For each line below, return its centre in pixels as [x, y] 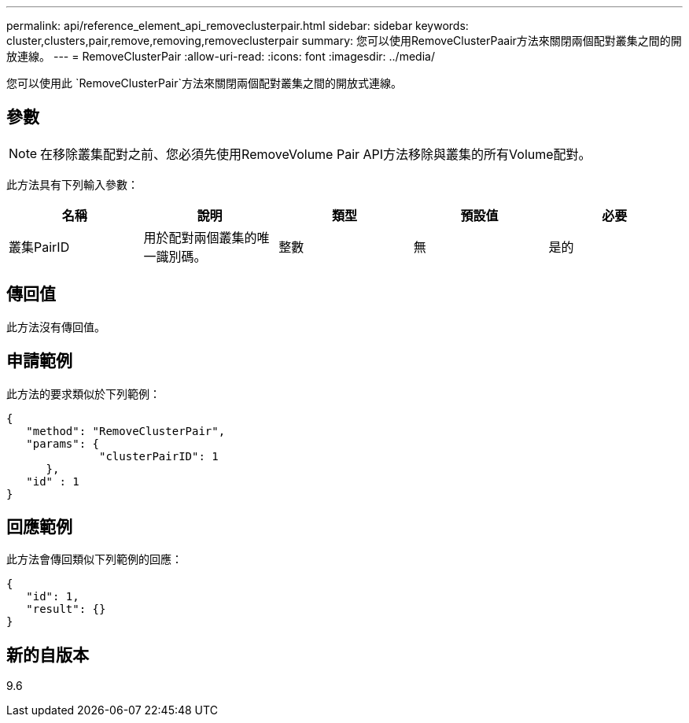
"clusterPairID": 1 [159, 456]
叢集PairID [39, 247]
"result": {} [66, 609]
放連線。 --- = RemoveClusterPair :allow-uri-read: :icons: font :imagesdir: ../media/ [221, 56]
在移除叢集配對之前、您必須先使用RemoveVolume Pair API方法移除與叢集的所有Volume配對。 [316, 154]
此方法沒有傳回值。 [56, 326]
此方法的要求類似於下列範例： [83, 393]
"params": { [63, 443]
